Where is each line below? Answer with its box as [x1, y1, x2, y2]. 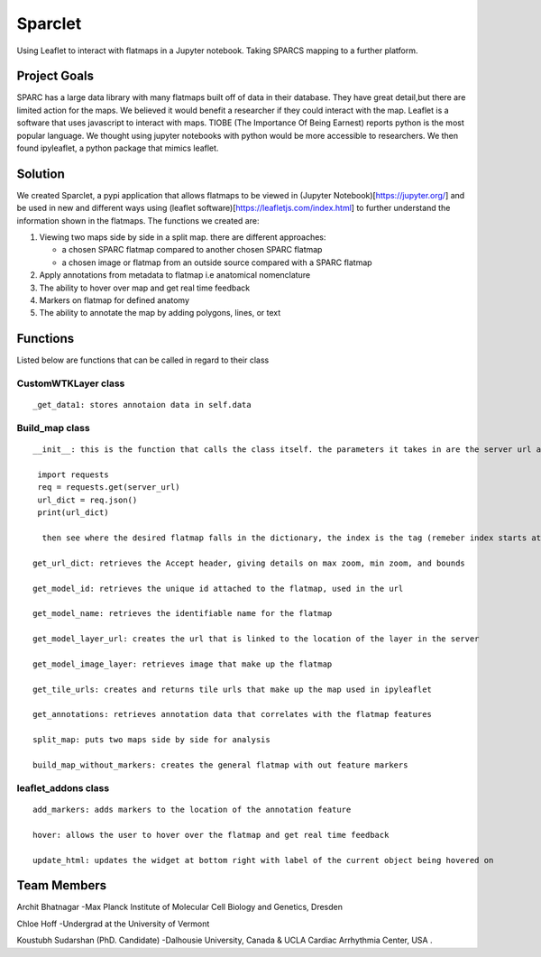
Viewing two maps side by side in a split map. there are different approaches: [39, 232, 326, 243]
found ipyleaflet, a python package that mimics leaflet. [16, 143, 219, 153]
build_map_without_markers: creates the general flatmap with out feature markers [32, 760, 408, 770]
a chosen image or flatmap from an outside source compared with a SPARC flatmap [61, 257, 373, 268]
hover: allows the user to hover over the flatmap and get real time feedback [32, 830, 390, 840]
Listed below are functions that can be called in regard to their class [16, 354, 270, 365]
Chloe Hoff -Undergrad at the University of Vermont [16, 918, 210, 929]
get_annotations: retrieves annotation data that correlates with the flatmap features [32, 709, 433, 720]
